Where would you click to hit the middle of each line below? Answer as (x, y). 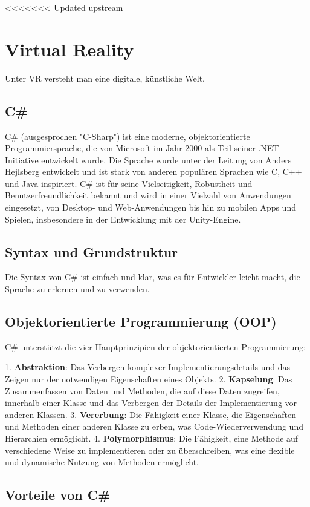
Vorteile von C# (58, 495)
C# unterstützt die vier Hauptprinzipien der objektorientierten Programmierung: (156, 346)
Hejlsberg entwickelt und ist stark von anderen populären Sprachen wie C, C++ (153, 172)
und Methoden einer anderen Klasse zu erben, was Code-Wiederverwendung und (154, 426)
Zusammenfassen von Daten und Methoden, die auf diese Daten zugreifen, (142, 391)
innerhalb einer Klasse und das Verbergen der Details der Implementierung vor (151, 403)
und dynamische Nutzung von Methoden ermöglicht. (102, 462)
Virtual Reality (69, 49)
